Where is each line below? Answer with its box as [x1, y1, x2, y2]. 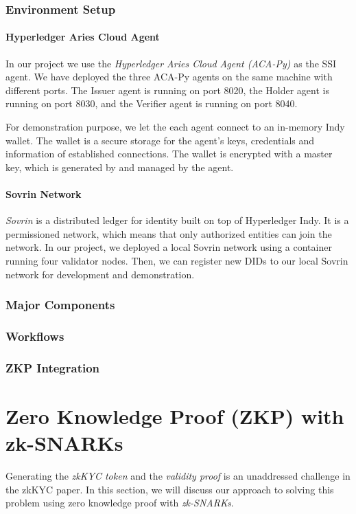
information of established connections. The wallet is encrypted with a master [5, 146, 333, 161]
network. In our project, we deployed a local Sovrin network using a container [5, 240, 332, 254]
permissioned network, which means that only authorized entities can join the [5, 226, 332, 241]
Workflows [5, 327, 64, 344]
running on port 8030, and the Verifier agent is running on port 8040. [5, 96, 298, 111]
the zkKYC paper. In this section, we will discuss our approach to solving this [5, 482, 334, 496]
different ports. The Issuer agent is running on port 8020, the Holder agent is [5, 82, 329, 97]
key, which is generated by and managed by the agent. [5, 159, 234, 174]
